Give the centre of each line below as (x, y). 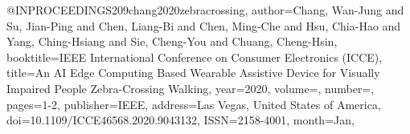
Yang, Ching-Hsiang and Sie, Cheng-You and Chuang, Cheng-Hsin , (172, 41)
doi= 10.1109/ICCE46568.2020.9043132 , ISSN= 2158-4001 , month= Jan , (180, 120)
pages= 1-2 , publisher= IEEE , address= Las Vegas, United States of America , (194, 104)
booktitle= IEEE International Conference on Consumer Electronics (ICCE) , (195, 57)
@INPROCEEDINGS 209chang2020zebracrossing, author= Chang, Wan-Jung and (205, 10)
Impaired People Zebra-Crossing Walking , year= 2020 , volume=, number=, (191, 88)
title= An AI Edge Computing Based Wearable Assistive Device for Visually (193, 73)
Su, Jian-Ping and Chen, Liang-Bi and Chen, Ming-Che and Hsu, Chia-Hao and (204, 25)
